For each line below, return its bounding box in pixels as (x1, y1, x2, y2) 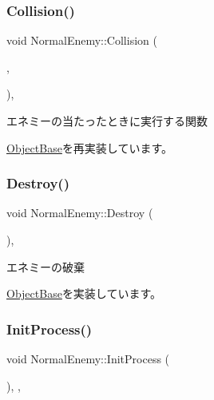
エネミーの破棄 (6, 258, 85, 275)
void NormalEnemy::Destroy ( (6, 204, 153, 221)
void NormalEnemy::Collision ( (6, 32, 157, 49)
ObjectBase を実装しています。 (6, 285, 162, 302)
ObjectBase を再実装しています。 (6, 139, 173, 156)
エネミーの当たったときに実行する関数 (6, 113, 208, 129)
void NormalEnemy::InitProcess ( (6, 350, 170, 366)
